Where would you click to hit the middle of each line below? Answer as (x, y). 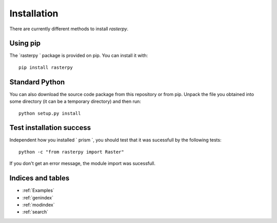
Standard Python (37, 82)
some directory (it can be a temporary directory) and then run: (75, 101)
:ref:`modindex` (38, 205)
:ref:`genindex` (38, 197)
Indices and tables (39, 178)
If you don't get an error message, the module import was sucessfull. (83, 163)
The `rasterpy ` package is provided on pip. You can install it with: (79, 55)
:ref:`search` (35, 212)
